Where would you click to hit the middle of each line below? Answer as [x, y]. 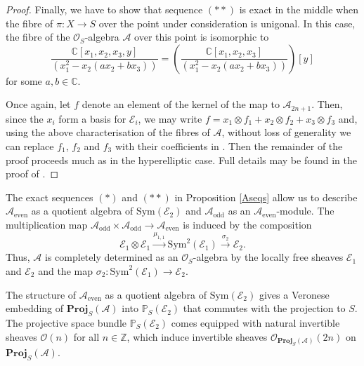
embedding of [35, 308]
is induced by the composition [247, 224]
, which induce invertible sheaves [197, 336]
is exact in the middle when [299, 9]
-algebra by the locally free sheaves [268, 257]
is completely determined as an [112, 257]
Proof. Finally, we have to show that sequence [104, 9]
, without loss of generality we [286, 132]
